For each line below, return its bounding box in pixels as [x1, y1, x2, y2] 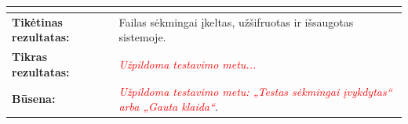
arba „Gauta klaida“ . [118, 98, 218, 115]
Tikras [12, 48, 47, 65]
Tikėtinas [12, 13, 63, 30]
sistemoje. [118, 29, 166, 45]
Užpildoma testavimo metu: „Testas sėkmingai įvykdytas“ [118, 83, 392, 99]
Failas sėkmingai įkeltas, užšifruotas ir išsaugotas [118, 13, 354, 30]
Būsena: [12, 90, 56, 107]
